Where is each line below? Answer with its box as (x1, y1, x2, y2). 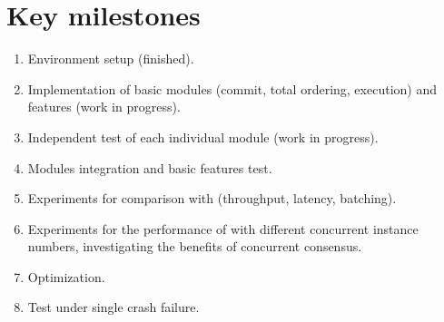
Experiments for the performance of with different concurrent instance (27, 219, 419, 238)
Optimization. (27, 267, 105, 286)
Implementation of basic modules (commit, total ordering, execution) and (27, 79, 437, 98)
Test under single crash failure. (27, 298, 200, 317)
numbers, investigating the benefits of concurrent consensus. (27, 237, 362, 256)
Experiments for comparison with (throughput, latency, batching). (27, 189, 397, 208)
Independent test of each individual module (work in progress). (27, 127, 379, 146)
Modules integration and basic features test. (27, 158, 272, 177)
